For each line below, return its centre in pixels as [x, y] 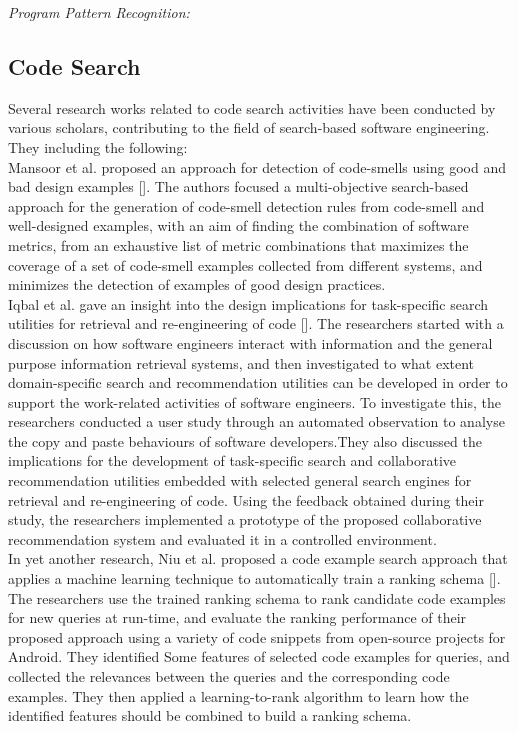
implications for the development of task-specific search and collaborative [232, 460]
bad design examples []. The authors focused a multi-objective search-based [238, 186]
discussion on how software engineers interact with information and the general [250, 342]
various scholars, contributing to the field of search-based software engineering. [249, 127]
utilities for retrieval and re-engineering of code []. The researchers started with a [256, 323]
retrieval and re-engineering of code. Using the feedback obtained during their [246, 499]
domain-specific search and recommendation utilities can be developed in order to [258, 382]
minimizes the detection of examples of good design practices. [197, 284]
